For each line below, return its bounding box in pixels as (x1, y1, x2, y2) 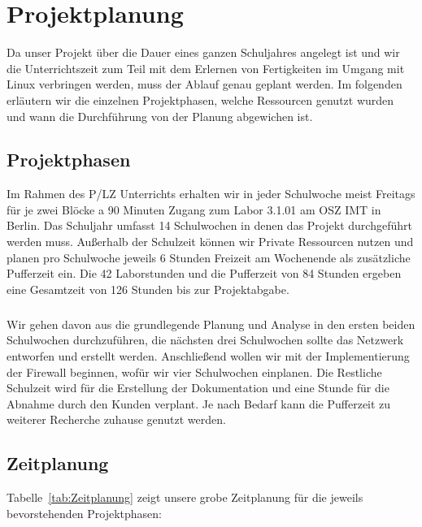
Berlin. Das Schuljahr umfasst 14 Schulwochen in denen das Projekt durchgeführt (7, 217, 412, 234)
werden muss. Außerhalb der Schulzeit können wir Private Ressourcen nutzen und (7, 233, 414, 250)
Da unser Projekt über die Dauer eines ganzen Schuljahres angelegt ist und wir (7, 44, 400, 61)
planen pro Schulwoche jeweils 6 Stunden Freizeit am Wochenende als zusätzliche (7, 248, 411, 266)
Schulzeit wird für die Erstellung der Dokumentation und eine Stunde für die (7, 379, 389, 396)
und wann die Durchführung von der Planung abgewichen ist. (7, 107, 313, 124)
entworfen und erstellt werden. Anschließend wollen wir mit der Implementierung (7, 348, 410, 365)
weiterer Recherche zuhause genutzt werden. (7, 411, 226, 428)
